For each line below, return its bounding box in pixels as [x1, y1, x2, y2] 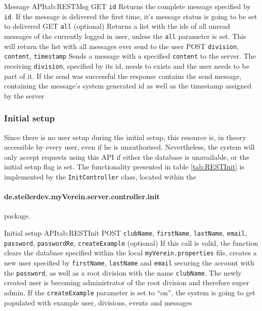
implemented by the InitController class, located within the [4, 171, 196, 182]
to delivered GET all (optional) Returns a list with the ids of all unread [4, 21, 230, 31]
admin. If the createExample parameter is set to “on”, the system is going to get [4, 287, 255, 297]
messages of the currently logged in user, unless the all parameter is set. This [4, 30, 246, 41]
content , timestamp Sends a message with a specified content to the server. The [4, 51, 256, 61]
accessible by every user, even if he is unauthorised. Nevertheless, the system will [4, 142, 255, 152]
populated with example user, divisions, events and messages [4, 297, 192, 307]
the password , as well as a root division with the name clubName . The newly [4, 267, 242, 278]
